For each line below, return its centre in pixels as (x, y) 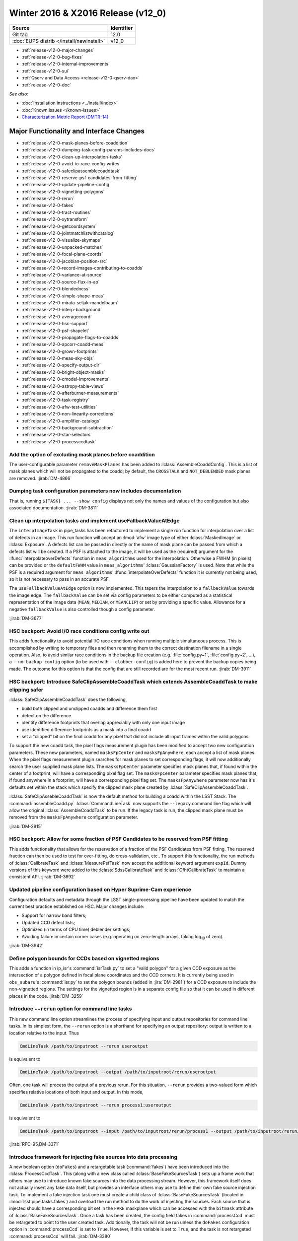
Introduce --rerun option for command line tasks (71, 1009)
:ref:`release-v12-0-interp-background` (62, 310)
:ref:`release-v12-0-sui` (45, 71)
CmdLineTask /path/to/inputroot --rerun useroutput (84, 1046)
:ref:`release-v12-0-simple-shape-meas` (63, 296)
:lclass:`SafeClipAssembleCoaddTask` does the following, (68, 699)
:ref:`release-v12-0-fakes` (48, 206)
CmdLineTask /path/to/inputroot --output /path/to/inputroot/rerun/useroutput (118, 1072)
